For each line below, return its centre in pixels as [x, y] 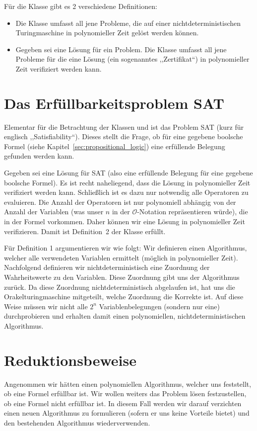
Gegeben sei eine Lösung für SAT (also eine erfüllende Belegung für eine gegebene [128, 173]
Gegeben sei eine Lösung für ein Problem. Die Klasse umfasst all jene [121, 49]
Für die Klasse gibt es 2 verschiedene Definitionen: [81, 6]
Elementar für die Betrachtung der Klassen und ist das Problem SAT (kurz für [124, 127]
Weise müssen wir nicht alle [46, 306]
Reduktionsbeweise [70, 360]
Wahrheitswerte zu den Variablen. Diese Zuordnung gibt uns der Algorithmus [122, 277]
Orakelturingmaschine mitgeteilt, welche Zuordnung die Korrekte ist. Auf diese [124, 297]
